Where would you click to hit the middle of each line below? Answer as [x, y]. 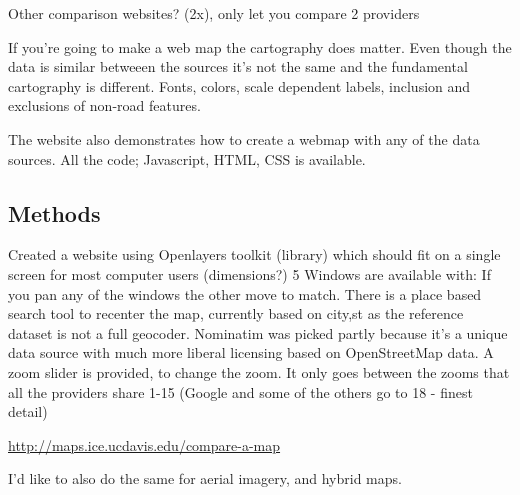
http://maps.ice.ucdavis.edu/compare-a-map [144, 444]
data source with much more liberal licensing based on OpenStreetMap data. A [251, 352]
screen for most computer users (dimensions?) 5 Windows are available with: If [249, 273]
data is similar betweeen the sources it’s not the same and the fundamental [238, 66]
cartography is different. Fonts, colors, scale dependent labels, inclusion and [239, 85]
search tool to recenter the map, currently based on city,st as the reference [236, 313]
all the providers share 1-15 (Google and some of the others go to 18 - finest [240, 391]
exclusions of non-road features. [104, 105]
